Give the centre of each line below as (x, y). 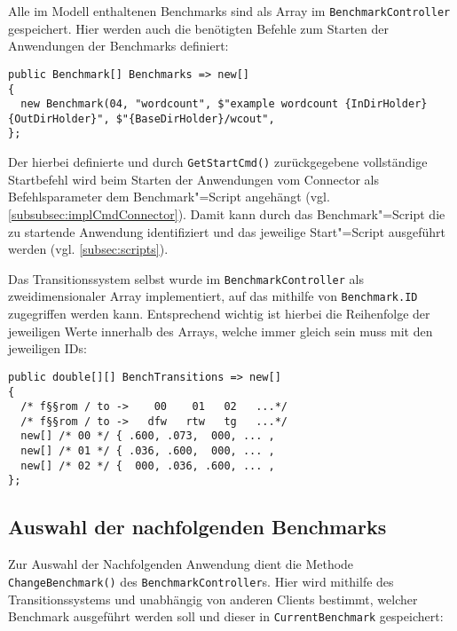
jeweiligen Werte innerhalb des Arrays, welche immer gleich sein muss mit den (221, 331)
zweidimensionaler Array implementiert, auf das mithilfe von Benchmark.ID (213, 296)
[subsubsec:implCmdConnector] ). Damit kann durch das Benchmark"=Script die (227, 213)
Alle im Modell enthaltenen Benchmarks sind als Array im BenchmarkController (229, 11)
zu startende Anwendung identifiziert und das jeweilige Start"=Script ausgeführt (227, 231)
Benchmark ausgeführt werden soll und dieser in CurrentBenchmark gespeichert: (226, 616)
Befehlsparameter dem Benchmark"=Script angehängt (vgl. (169, 197)
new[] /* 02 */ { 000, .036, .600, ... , (148, 465)
